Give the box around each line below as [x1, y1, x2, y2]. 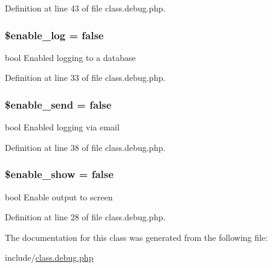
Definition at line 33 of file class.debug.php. [5, 71, 166, 84]
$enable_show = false [5, 167, 114, 182]
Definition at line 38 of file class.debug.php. [5, 141, 166, 153]
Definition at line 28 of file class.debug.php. [5, 211, 166, 223]
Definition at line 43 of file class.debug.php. [5, 2, 166, 14]
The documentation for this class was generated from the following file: [5, 231, 268, 243]
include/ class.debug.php [5, 251, 94, 264]
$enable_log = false [5, 27, 104, 42]
